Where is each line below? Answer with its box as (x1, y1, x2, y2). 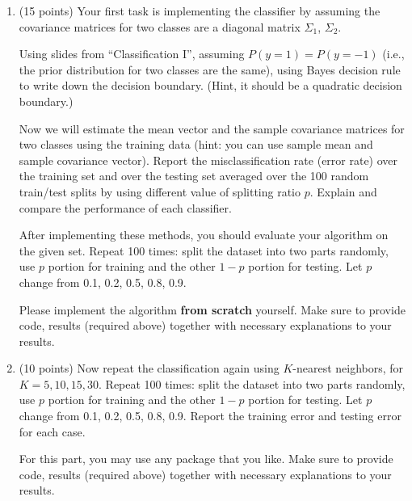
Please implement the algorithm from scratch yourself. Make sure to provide (19, 301, 406, 318)
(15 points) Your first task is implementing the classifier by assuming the (19, 2, 380, 19)
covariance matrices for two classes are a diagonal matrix (19, 18, 301, 35)
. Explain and (309, 183, 377, 200)
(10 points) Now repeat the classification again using (19, 360, 280, 377)
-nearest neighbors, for (292, 360, 404, 377)
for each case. (19, 423, 86, 440)
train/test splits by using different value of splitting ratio (19, 183, 301, 200)
